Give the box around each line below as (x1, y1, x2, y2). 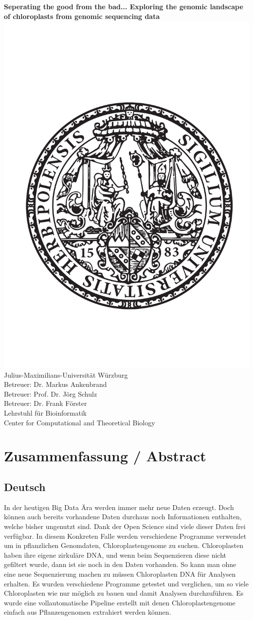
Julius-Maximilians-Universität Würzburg (4, 369, 128, 380)
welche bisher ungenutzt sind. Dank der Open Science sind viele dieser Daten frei (4, 521, 246, 531)
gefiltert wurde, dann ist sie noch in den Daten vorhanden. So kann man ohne (4, 559, 236, 569)
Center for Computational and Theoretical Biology (4, 417, 155, 427)
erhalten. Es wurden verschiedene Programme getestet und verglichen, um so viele (4, 578, 249, 588)
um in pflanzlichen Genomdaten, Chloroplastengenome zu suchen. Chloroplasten (4, 540, 243, 550)
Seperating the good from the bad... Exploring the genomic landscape (4, 1, 243, 11)
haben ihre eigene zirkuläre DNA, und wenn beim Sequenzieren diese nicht (4, 549, 226, 560)
